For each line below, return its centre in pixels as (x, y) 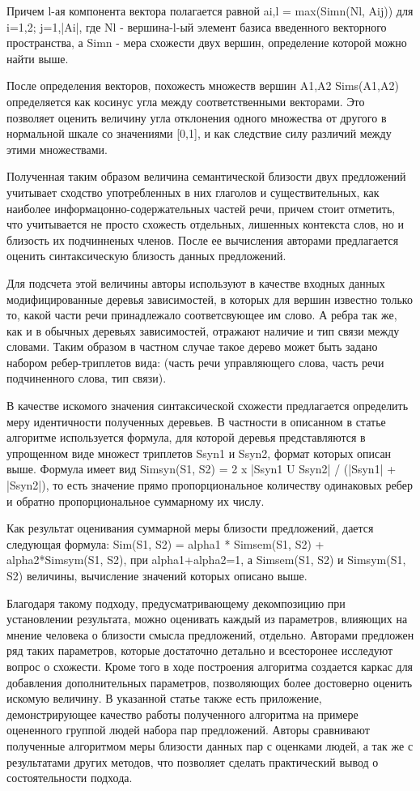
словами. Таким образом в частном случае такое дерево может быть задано (192, 346)
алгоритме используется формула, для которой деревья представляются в (186, 437)
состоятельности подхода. (70, 778)
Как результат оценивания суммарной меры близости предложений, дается (190, 528)
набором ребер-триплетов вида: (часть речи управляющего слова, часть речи (195, 362)
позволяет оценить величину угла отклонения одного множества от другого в (197, 117)
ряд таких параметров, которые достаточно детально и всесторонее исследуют (200, 650)
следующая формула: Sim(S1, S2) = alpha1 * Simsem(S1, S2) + (165, 543)
